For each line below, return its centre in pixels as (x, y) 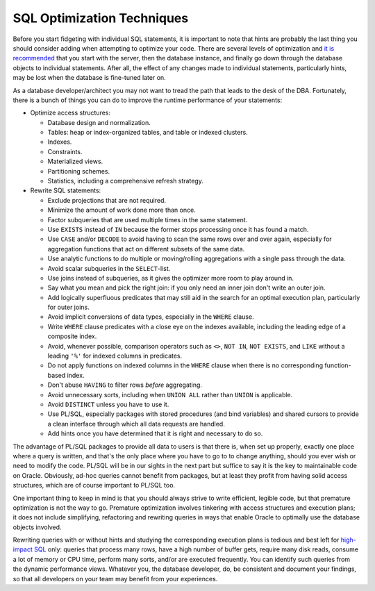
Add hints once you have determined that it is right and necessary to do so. (155, 433)
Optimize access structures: (70, 113)
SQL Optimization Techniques (101, 18)
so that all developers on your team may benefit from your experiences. (115, 578)
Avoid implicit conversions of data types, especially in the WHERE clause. (151, 317)
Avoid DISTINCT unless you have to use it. (108, 404)
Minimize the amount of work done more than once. (122, 210)
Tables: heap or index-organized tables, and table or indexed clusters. (148, 133)
